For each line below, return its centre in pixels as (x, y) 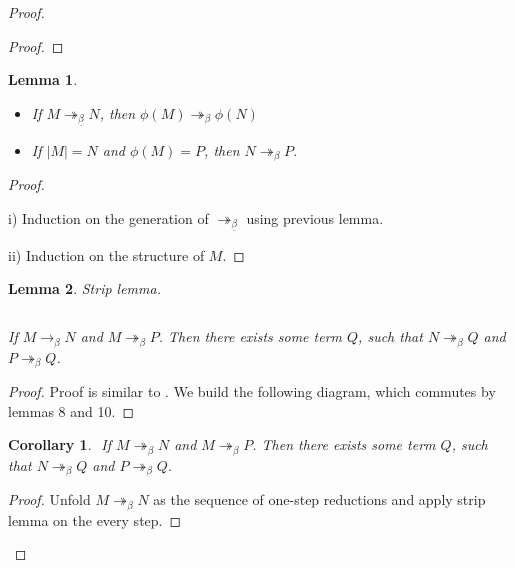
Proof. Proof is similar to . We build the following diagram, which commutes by (252, 390)
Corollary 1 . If (59, 444)
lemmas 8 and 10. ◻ (71, 410)
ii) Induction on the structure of (106, 254)
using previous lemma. (315, 217)
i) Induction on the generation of (108, 217)
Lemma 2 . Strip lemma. (84, 288)
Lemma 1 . (43, 79)
